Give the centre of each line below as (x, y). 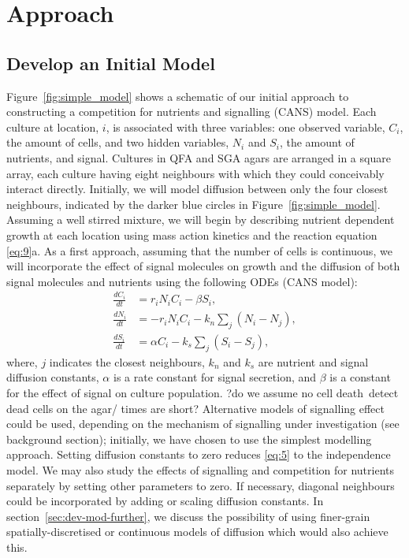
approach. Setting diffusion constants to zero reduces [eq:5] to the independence (199, 454)
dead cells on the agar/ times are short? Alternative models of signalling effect (195, 408)
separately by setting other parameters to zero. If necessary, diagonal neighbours (201, 485)
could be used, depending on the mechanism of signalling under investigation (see (203, 424)
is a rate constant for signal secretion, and (215, 377)
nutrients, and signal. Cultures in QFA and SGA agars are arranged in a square (199, 157)
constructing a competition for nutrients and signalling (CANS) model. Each (191, 112)
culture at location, (53, 126)
